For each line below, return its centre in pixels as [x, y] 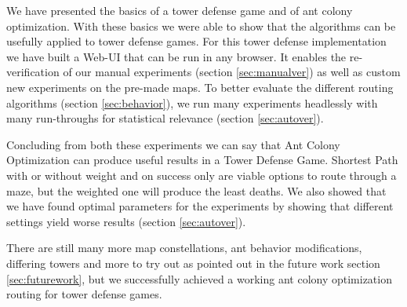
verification [33, 72]
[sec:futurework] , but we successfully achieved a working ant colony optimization [199, 278]
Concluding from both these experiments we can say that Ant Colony [173, 144]
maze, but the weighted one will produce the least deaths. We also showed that [196, 190]
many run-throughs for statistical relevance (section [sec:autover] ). [165, 118]
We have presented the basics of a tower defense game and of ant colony [180, 10]
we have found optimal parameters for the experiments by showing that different [200, 206]
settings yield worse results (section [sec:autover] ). [126, 221]
